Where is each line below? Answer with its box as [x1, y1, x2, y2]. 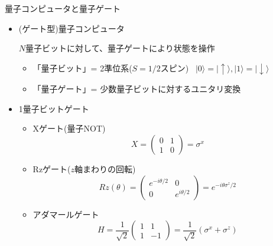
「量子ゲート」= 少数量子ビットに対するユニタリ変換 [32, 83, 241, 95]
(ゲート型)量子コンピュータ [18, 22, 125, 34]
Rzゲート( [32, 163, 71, 175]
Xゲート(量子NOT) [32, 122, 106, 135]
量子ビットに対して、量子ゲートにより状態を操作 [25, 42, 215, 54]
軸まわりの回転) [74, 163, 136, 175]
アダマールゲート [32, 208, 99, 220]
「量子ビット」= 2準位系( [32, 61, 132, 74]
